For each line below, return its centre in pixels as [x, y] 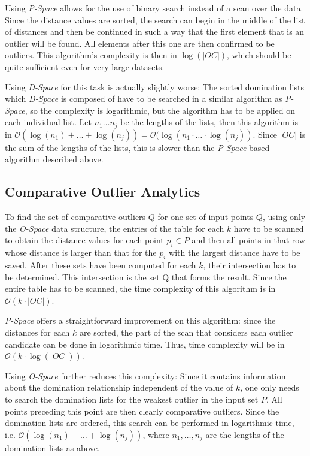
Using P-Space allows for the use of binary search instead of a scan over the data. [154, 8]
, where [156, 434]
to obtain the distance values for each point [84, 240]
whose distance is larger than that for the [81, 253]
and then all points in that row [248, 240]
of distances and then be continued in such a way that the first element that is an [155, 31]
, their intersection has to [250, 265]
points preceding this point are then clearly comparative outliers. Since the [142, 411]
